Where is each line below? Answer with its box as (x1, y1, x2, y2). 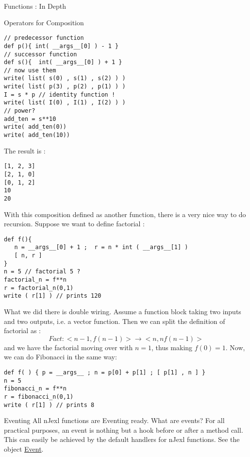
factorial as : (4, 325, 41, 336)
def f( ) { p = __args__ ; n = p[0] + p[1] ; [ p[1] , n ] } (4, 369, 206, 376)
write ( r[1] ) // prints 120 (4, 292, 101, 300)
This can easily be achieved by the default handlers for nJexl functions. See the (4, 434, 240, 444)
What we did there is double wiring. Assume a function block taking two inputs (4, 306, 241, 317)
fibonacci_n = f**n (4, 385, 67, 392)
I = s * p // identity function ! (4, 91, 116, 98)
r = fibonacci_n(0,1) (4, 393, 74, 400)
